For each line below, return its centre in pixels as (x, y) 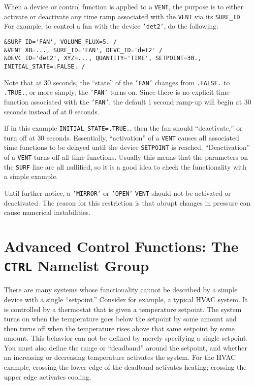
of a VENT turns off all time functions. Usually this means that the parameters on (126, 157)
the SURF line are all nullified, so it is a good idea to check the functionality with (125, 166)
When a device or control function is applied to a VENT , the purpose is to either (124, 6)
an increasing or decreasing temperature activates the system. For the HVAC (120, 357)
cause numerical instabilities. (47, 212)
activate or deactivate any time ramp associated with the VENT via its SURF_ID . (123, 16)
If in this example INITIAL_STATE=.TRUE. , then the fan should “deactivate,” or (123, 128)
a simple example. (31, 176)
